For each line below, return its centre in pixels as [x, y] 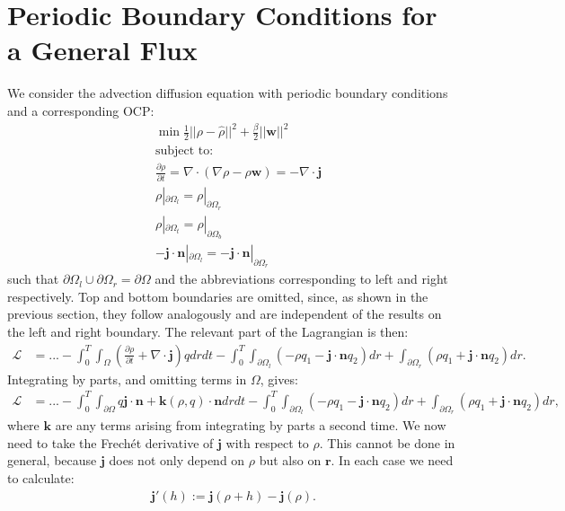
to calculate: [41, 477]
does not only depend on [177, 460]
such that [33, 279]
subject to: [184, 150]
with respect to [267, 442]
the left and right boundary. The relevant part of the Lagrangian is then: [208, 332]
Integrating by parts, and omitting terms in [127, 379]
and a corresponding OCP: [81, 110]
